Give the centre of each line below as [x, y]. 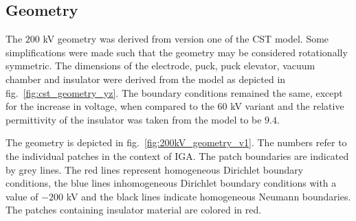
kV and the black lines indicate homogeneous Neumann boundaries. [209, 196]
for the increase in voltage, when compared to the [110, 106]
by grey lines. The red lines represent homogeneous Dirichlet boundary [155, 169]
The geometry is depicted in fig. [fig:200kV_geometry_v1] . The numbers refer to [176, 142]
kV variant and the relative [287, 106]
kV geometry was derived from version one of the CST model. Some [186, 39]
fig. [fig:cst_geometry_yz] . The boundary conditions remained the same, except [174, 92]
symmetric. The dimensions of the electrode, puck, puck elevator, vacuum [160, 66]
